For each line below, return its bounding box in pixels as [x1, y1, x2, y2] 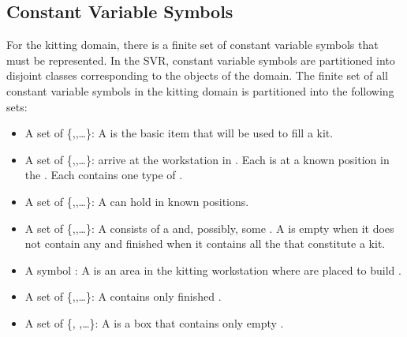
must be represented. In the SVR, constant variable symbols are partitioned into [6, 51, 395, 68]
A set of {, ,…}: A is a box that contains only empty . [24, 314, 284, 331]
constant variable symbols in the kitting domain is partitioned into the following [6, 82, 394, 99]
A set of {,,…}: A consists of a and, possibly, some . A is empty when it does [24, 219, 394, 236]
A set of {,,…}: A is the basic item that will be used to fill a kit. [24, 125, 334, 141]
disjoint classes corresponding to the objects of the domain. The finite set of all [6, 67, 388, 84]
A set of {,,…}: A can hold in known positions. [24, 193, 249, 209]
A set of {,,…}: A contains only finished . [24, 288, 222, 305]
